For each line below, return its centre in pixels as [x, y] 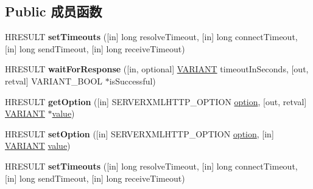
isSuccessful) [132, 81]
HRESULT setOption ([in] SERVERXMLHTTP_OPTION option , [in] [139, 133]
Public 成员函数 [54, 11]
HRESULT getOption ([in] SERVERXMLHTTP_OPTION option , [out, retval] [156, 101]
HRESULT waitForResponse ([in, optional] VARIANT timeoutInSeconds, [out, [157, 69]
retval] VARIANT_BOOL [54, 81]
